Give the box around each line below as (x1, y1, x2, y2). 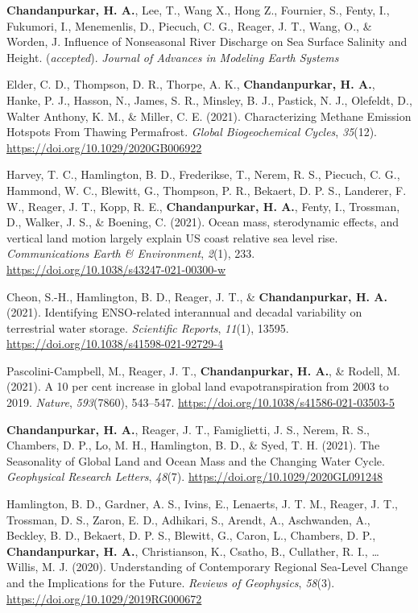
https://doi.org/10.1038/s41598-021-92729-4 (6, 335, 223, 352)
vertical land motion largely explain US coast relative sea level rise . (6, 229, 338, 246)
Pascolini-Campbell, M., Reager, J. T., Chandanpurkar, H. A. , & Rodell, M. (6, 362, 400, 379)
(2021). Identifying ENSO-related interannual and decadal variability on (6, 304, 362, 321)
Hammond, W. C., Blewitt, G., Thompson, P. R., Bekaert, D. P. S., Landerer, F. (6, 181, 407, 198)
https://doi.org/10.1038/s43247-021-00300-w (6, 260, 226, 277)
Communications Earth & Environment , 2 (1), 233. (6, 245, 255, 262)
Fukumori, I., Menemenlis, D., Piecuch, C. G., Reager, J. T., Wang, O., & (6, 17, 372, 34)
